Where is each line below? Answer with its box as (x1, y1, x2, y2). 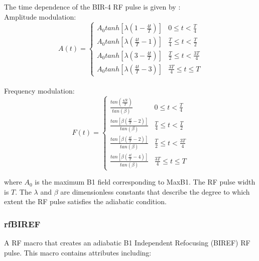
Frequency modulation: (4, 85, 75, 96)
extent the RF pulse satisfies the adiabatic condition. (4, 196, 167, 207)
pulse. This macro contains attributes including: (4, 247, 152, 257)
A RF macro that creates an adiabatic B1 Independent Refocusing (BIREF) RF (4, 237, 250, 248)
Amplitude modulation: (4, 11, 76, 22)
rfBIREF (4, 217, 41, 230)
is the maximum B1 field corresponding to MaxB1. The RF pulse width (35, 177, 255, 187)
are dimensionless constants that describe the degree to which (60, 186, 250, 197)
